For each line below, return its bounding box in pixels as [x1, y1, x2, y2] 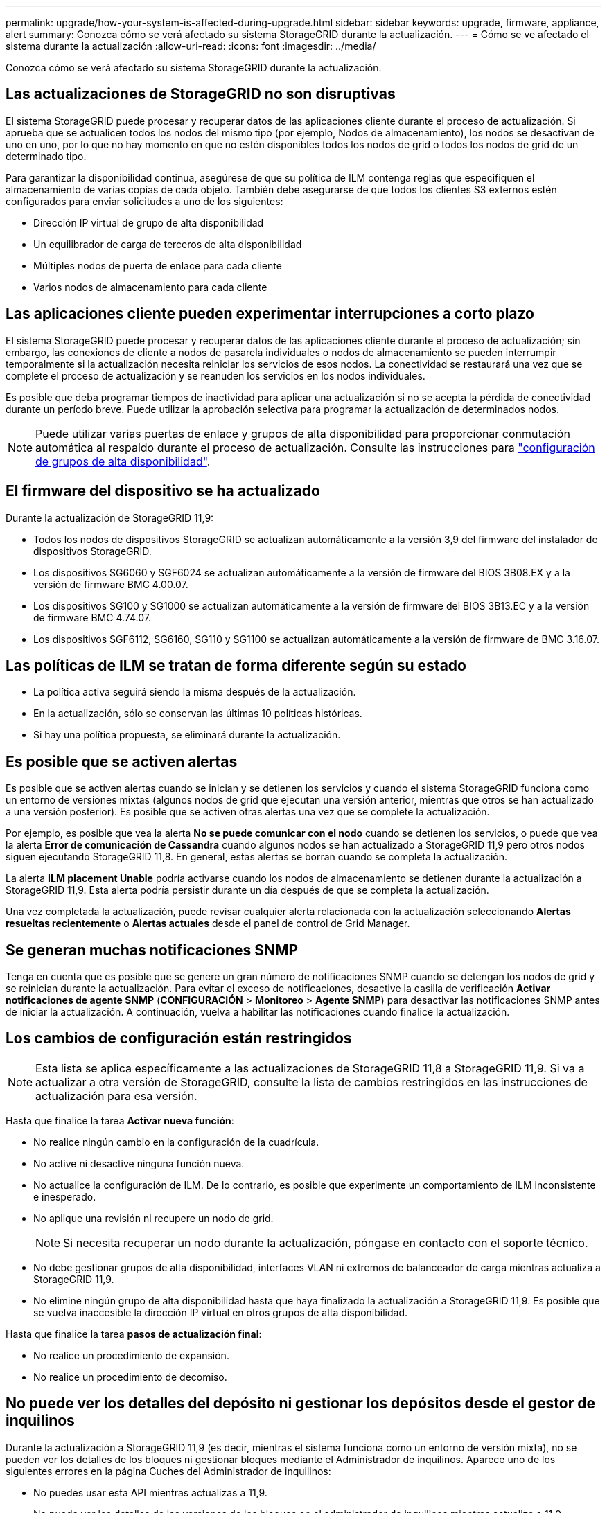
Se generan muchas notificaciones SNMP [6, 941, 299, 959]
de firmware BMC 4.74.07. [33, 611, 151, 623]
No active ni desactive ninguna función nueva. [33, 1157, 245, 1169]
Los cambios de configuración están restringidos [6, 1029, 352, 1047]
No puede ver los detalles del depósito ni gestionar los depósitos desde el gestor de [6, 1395, 596, 1413]
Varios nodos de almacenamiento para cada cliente [33, 281, 267, 293]
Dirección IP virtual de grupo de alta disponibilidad [33, 216, 264, 229]
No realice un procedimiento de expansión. [33, 1349, 229, 1361]
